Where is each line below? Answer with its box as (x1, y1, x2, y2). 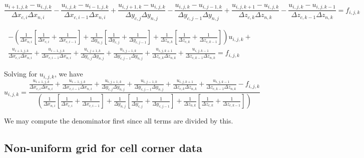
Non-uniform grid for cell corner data (4, 140, 202, 155)
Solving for (4, 68, 38, 79)
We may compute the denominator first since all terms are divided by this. (4, 115, 233, 126)
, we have (54, 68, 83, 79)
